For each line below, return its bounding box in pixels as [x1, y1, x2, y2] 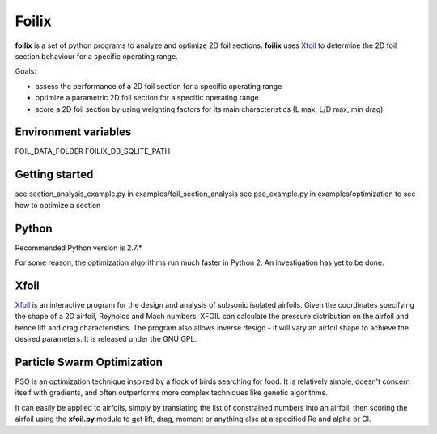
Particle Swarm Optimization [15, 355, 163, 368]
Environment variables [15, 126, 132, 139]
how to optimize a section [15, 200, 101, 210]
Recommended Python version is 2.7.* [15, 243, 142, 253]
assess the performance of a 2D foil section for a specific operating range [35, 81, 282, 91]
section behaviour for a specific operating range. [15, 51, 178, 61]
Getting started [15, 168, 94, 181]
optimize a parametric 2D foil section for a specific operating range [35, 93, 259, 103]
